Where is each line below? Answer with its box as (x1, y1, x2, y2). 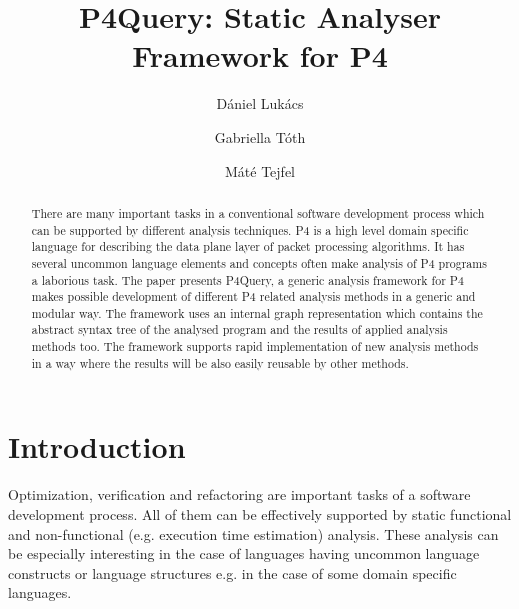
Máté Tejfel (225, 160, 295, 181)
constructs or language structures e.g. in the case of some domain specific (8, 562, 457, 583)
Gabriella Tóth (214, 126, 306, 147)
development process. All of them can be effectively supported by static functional (8, 503, 512, 524)
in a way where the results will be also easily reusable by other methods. (31, 354, 409, 371)
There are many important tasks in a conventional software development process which (31, 204, 485, 221)
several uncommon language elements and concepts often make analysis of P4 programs (31, 254, 487, 271)
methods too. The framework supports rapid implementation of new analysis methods (31, 338, 479, 355)
